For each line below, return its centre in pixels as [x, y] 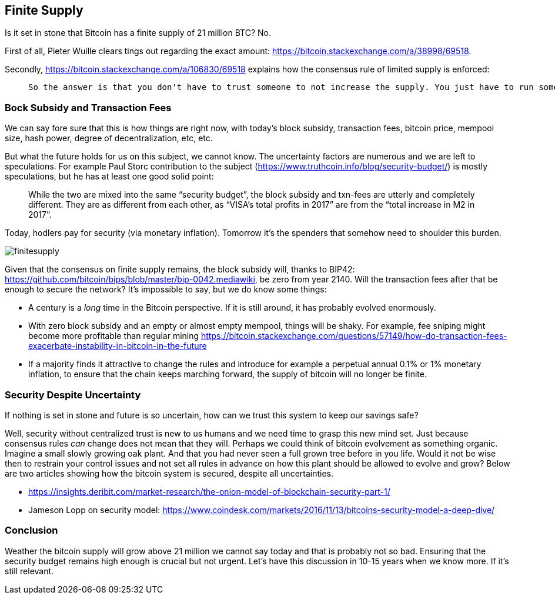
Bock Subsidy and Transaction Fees [88, 107]
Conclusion [31, 530]
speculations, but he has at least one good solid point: [109, 177]
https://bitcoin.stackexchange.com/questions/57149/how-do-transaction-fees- [354, 336]
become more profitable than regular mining [114, 336]
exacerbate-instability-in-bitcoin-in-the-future [118, 346]
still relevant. [29, 571]
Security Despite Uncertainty [73, 395]
